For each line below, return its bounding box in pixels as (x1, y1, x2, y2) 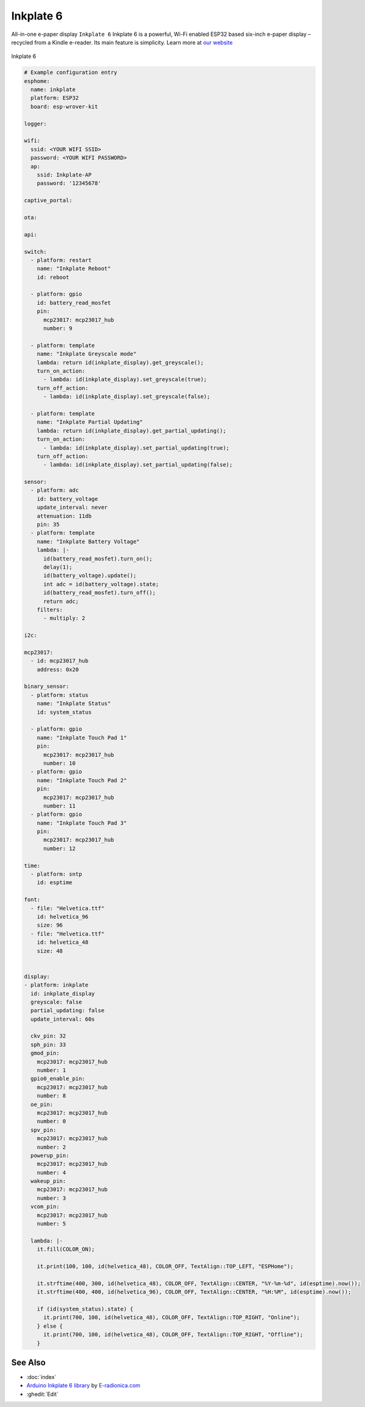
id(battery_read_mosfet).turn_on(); (43, 555, 153, 562)
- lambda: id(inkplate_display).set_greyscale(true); (43, 376, 207, 383)
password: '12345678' (36, 180, 102, 187)
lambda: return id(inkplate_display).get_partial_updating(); (36, 427, 226, 434)
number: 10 (43, 759, 76, 767)
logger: (24, 120, 47, 127)
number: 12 (43, 845, 76, 852)
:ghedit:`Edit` (26, 1390, 59, 1398)
